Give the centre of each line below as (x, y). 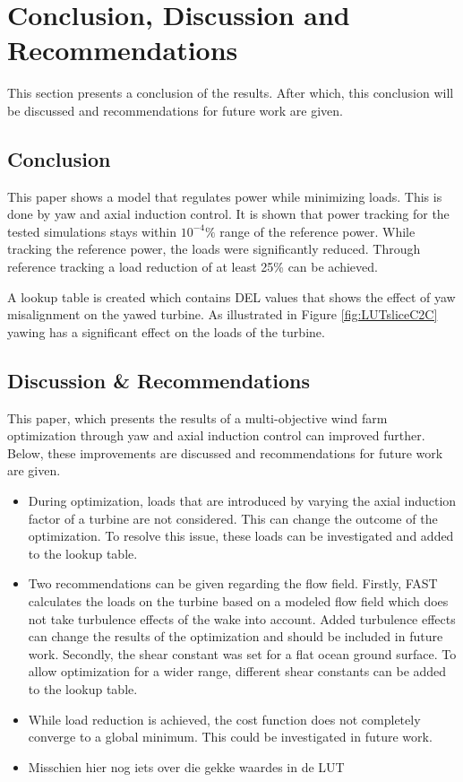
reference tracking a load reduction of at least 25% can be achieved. (193, 267)
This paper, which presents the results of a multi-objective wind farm (197, 417)
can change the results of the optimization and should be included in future (236, 636)
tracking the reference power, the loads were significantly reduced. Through (214, 249)
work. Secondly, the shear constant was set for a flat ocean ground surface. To (242, 653)
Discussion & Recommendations (159, 380)
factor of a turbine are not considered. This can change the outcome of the (233, 518)
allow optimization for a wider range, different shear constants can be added (237, 671)
